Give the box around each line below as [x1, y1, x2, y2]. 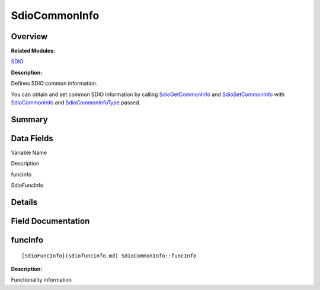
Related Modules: [11, 47, 56, 55]
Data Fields [11, 133, 53, 144]
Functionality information [11, 276, 72, 283]
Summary [11, 114, 48, 125]
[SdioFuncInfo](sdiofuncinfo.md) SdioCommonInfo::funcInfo [21, 252, 197, 259]
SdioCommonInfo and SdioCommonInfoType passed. [11, 99, 141, 106]
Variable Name [11, 149, 47, 156]
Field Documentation [11, 216, 90, 226]
